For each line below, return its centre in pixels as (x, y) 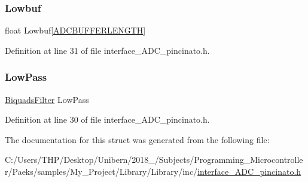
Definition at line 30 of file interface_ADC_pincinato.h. (107, 119)
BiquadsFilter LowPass (47, 99)
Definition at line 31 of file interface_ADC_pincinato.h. (107, 50)
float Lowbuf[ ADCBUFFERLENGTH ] (75, 30)
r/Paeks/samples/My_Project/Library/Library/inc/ (101, 171)
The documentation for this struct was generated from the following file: (137, 139)
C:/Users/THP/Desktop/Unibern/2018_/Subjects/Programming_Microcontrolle (154, 160)
